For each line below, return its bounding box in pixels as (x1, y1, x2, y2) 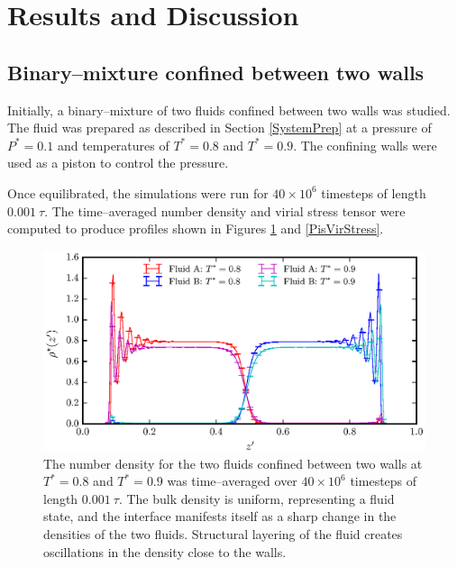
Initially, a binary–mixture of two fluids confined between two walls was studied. (7, 100, 451, 119)
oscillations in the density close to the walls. (43, 542, 287, 561)
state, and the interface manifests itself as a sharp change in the (43, 507, 397, 526)
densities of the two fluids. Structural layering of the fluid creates (43, 525, 403, 544)
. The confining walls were (293, 135, 437, 154)
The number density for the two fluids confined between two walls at (43, 453, 423, 472)
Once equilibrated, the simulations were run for (7, 183, 269, 202)
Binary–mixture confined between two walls (7, 58, 425, 86)
